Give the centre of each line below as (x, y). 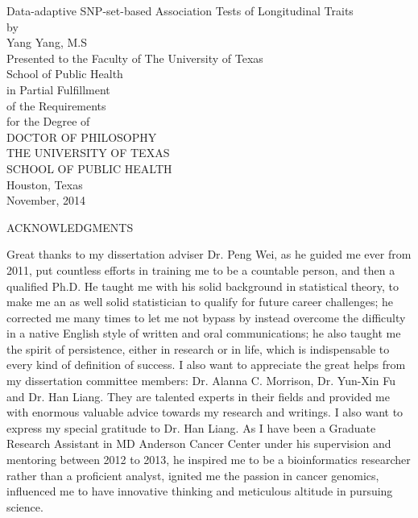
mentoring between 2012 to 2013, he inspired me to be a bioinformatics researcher (209, 460)
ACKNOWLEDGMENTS (70, 227)
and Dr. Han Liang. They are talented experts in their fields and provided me (198, 396)
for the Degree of (48, 121)
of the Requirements (56, 105)
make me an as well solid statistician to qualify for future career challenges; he (200, 302)
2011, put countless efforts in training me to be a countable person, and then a (201, 269)
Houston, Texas (45, 184)
